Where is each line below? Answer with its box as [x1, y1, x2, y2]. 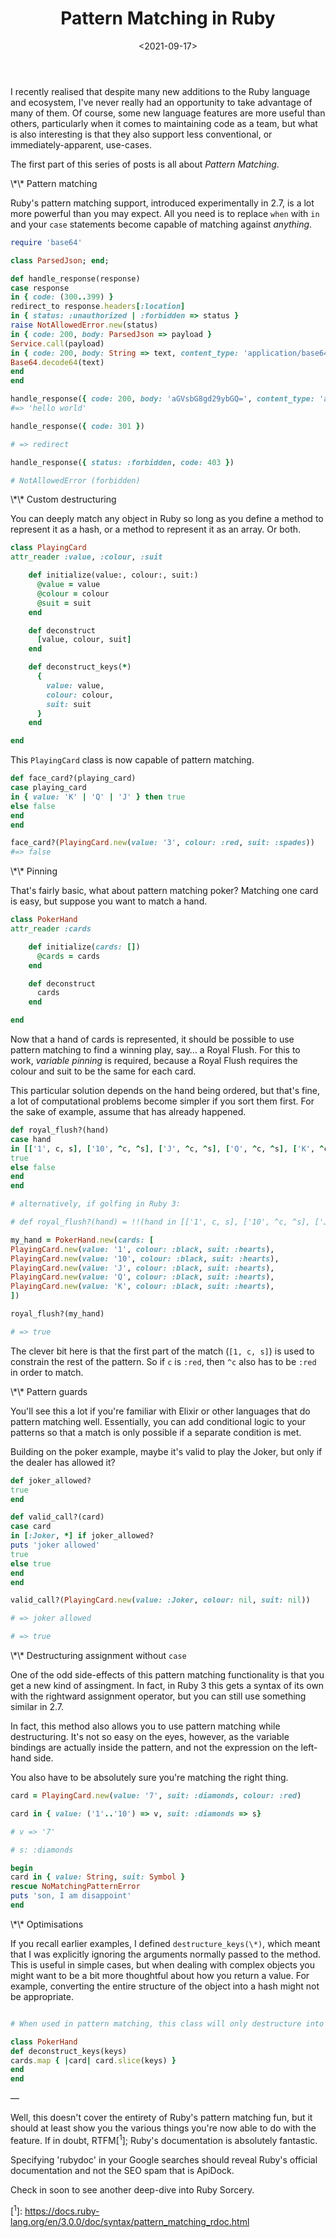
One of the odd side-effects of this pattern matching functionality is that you [10, 1669, 325, 1681]
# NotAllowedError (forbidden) [10, 475, 141, 486]
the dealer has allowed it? [10, 1456, 116, 1468]
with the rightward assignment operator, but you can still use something [10, 1690, 307, 1702]
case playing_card [10, 783, 87, 793]
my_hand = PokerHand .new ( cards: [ [10, 1235, 155, 1245]
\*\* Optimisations [10, 1918, 84, 1930]
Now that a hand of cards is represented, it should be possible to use [10, 1033, 295, 1046]
